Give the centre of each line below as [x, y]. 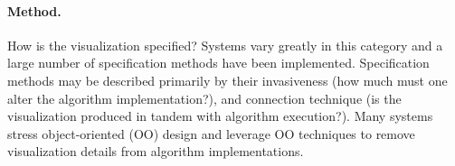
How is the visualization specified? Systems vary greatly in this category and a [225, 45]
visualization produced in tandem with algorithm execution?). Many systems [220, 116]
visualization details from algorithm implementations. [156, 151]
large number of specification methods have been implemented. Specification [218, 63]
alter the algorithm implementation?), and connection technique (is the [204, 98]
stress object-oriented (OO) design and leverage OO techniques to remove [211, 133]
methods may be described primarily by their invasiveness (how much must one [227, 80]
